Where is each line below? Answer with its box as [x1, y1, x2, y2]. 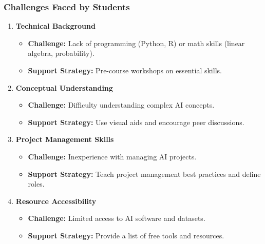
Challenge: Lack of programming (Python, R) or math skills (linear [28, 37, 245, 48]
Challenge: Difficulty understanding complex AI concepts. [28, 99, 215, 110]
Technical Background [15, 21, 96, 31]
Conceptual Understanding [15, 82, 113, 93]
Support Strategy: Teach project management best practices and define [28, 168, 261, 179]
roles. [28, 178, 45, 189]
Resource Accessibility [15, 195, 97, 206]
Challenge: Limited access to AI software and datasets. [28, 213, 205, 223]
